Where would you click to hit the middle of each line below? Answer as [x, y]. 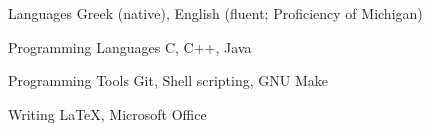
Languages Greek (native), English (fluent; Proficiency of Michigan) [215, 13]
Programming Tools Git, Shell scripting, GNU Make [168, 80]
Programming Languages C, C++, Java [130, 46]
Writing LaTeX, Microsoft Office [107, 113]
